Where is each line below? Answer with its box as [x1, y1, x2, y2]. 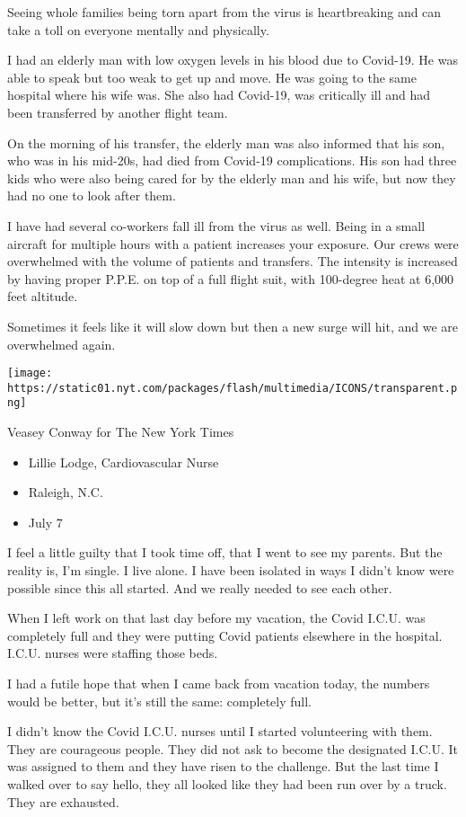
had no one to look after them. [7, 186, 176, 205]
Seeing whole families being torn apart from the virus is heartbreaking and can [7, 3, 442, 21]
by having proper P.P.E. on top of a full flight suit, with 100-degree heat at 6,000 [7, 269, 454, 288]
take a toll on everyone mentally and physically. [7, 20, 269, 39]
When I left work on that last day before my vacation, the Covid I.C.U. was [7, 608, 426, 627]
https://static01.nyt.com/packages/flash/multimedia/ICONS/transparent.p [7, 381, 458, 395]
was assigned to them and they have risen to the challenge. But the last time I [7, 757, 439, 776]
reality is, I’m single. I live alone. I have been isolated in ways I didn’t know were [7, 561, 454, 580]
